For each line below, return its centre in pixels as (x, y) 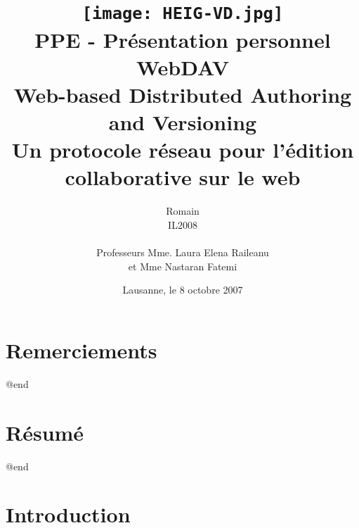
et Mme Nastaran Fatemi (183, 266)
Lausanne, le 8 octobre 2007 (183, 290)
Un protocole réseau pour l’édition (183, 150)
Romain (183, 211)
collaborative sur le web (183, 177)
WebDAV (183, 67)
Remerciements (81, 350)
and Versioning (183, 122)
